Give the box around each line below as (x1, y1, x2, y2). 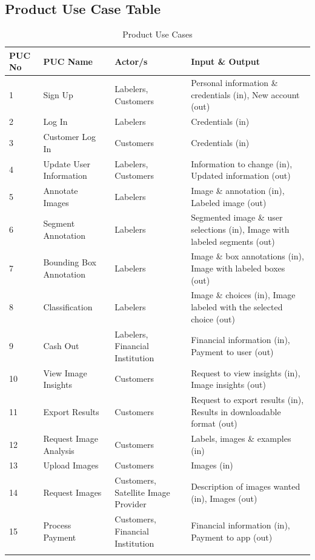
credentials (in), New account (191, 88, 300, 101)
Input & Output (191, 55, 260, 67)
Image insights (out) (191, 378, 266, 391)
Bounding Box (43, 256, 96, 268)
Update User (43, 157, 90, 170)
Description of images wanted (191, 480, 300, 493)
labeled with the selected (191, 301, 283, 313)
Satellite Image (114, 485, 170, 498)
